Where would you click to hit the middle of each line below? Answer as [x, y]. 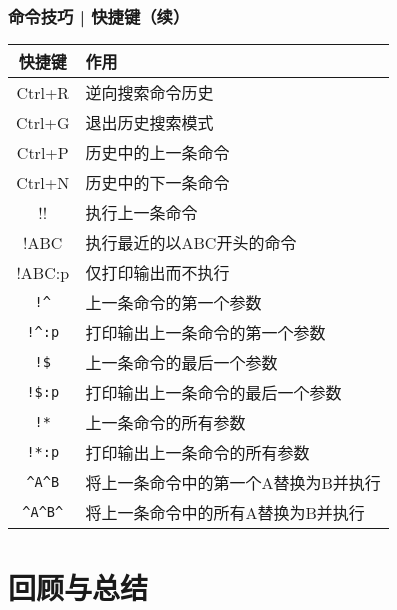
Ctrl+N [43, 182]
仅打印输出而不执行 [157, 273]
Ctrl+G [43, 122]
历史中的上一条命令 [157, 153]
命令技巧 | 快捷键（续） [99, 15]
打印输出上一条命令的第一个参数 [205, 333]
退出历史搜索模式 [149, 123]
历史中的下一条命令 [157, 183]
